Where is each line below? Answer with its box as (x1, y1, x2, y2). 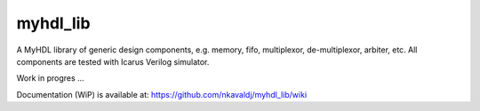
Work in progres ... (16, 73, 84, 83)
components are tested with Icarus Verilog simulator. (16, 56, 210, 67)
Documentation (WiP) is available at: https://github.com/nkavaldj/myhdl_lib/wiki (16, 89, 308, 99)
